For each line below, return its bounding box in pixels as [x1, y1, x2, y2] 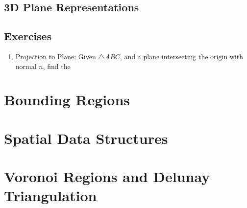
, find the [43, 61, 71, 71]
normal [15, 61, 37, 71]
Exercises [4, 28, 52, 44]
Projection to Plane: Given [15, 51, 96, 61]
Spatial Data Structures [4, 128, 168, 148]
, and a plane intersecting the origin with [120, 51, 244, 61]
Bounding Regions [4, 90, 130, 110]
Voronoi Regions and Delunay [4, 166, 210, 186]
